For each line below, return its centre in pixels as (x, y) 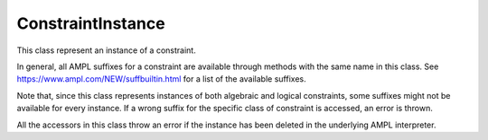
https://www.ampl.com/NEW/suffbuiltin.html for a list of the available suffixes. (161, 79)
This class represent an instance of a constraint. (106, 50)
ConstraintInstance (91, 23)
